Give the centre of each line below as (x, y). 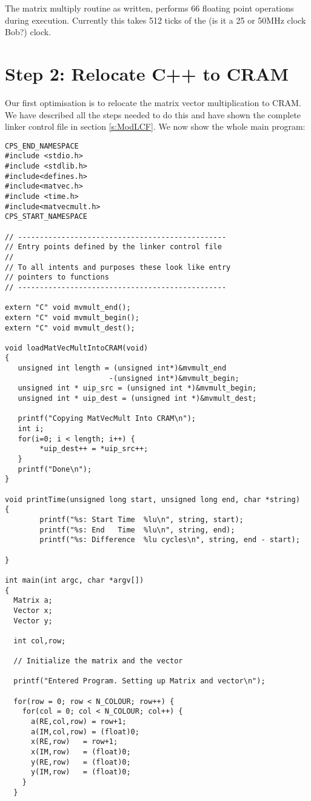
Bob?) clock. (28, 32)
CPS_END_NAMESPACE (42, 146)
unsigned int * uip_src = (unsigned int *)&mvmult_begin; (137, 388)
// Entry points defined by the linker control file (113, 247)
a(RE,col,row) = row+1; (79, 722)
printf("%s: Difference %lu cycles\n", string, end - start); (170, 540)
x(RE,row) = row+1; (74, 742)
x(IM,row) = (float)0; (81, 752)
